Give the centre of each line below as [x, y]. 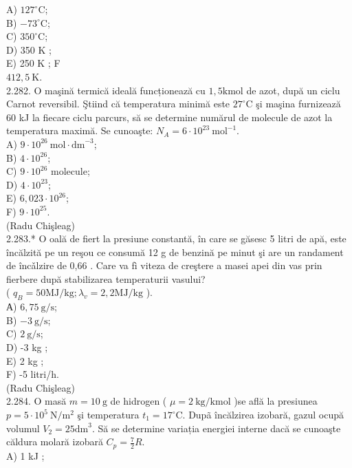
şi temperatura [108, 415]
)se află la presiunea [276, 401]
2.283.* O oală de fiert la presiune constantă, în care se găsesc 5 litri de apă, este [176, 238]
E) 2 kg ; [25, 360]
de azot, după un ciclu [293, 90]
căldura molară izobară [55, 442]
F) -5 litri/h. [33, 374]
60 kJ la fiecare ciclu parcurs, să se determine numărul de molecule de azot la [169, 117]
